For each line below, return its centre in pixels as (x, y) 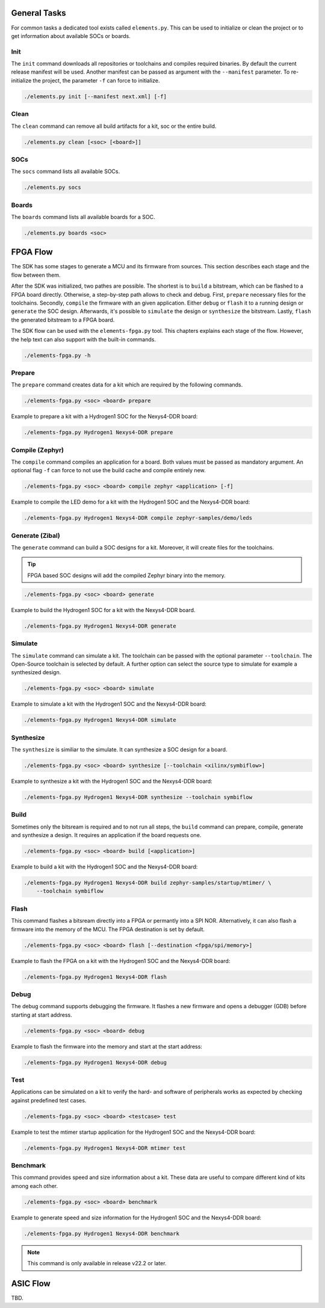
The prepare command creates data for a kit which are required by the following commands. (127, 385)
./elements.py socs (52, 188)
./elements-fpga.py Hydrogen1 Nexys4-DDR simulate (100, 720)
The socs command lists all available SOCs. (66, 171)
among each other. (35, 1186)
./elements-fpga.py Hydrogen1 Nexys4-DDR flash (95, 977)
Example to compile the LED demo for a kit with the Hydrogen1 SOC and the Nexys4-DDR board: (131, 502)
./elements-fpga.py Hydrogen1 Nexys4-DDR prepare (98, 432)
